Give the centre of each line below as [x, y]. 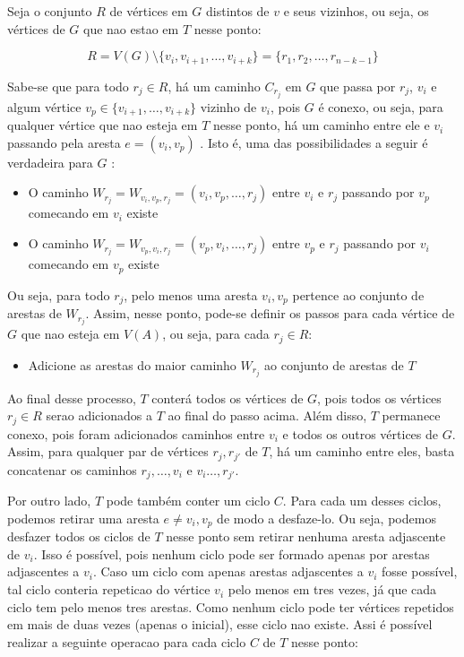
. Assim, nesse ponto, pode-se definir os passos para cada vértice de [270, 313]
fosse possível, [420, 571]
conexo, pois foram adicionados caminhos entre [136, 433]
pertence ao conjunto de [358, 294]
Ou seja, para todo [59, 294]
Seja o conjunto [50, 11]
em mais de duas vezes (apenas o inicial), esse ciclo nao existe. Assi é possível [220, 624]
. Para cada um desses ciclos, [362, 501]
